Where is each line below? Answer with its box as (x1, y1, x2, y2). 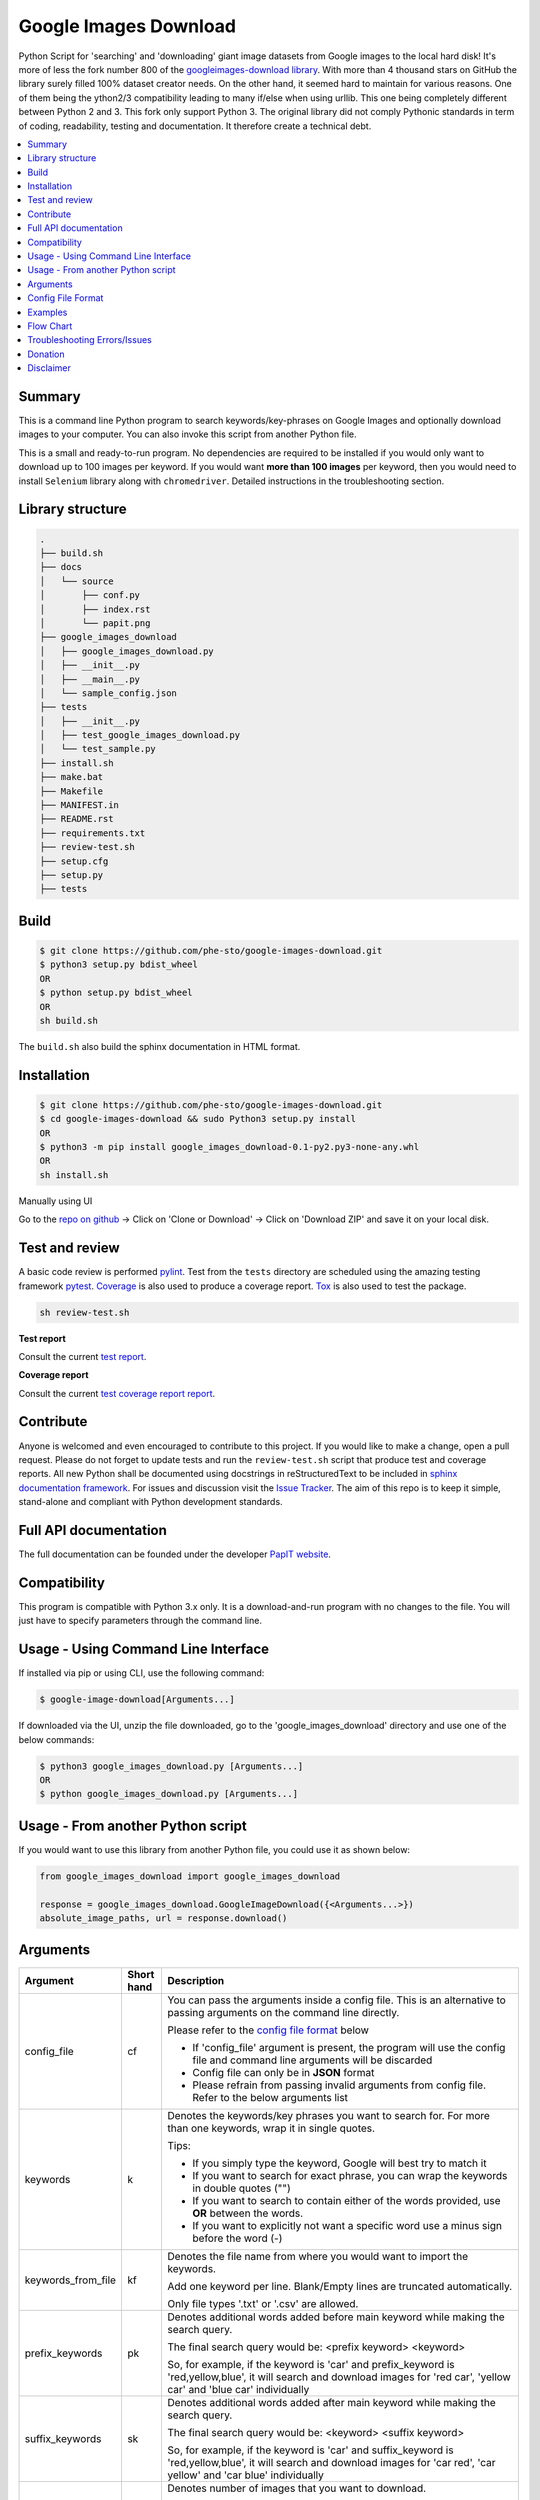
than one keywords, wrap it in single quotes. (167, 2121, 375, 2135)
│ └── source (39, 575, 114, 587)
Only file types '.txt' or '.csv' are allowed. (167, 2296, 359, 2310)
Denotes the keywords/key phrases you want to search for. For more (167, 2108, 490, 2122)
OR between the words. (192, 2206, 304, 2220)
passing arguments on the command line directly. (167, 2005, 400, 2019)
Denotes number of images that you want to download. (167, 2481, 427, 2495)
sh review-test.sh (39, 1306, 130, 1318)
